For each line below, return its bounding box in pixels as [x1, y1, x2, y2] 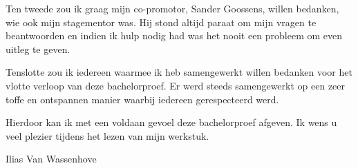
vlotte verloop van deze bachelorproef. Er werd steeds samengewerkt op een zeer [6, 78, 346, 92]
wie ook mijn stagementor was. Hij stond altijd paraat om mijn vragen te [6, 14, 317, 29]
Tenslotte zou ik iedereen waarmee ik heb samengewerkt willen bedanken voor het [6, 65, 352, 79]
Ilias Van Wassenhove [6, 151, 97, 166]
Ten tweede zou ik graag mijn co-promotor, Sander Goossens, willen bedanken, [6, 1, 339, 15]
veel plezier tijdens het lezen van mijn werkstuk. [6, 128, 209, 143]
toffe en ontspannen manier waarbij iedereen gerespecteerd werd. [6, 92, 279, 106]
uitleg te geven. [6, 41, 70, 56]
